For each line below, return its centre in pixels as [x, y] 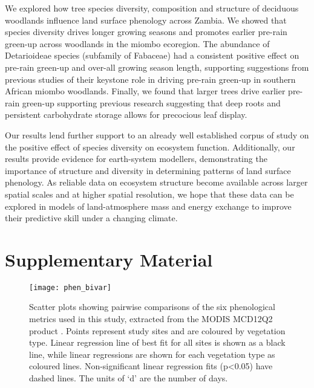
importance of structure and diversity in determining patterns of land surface [148, 170]
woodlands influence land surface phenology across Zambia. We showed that [146, 20]
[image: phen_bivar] [70, 287]
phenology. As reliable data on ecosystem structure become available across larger [156, 182]
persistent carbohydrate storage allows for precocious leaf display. [126, 115]
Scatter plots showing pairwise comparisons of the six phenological [152, 307]
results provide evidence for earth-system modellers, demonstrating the [136, 159]
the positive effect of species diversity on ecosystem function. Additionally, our [150, 147]
